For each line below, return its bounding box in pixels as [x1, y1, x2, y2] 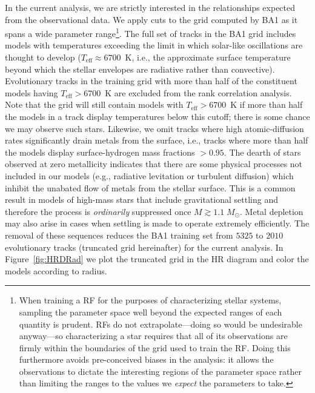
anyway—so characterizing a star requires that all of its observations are [19, 329, 288, 342]
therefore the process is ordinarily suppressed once [5, 205, 191, 217]
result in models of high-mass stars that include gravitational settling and [5, 193, 279, 206]
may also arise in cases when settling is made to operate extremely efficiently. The [5, 217, 310, 230]
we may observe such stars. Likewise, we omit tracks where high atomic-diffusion [5, 122, 304, 134]
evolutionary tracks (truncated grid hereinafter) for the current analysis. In [5, 240, 283, 253]
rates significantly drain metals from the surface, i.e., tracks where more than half [5, 134, 308, 147]
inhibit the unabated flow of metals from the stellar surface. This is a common [5, 181, 296, 194]
